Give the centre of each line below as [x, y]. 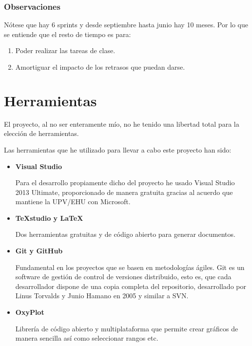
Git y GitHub [39, 251]
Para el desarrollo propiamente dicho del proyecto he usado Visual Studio [125, 183]
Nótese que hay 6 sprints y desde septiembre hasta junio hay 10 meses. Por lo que [126, 25]
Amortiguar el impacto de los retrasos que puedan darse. [100, 67]
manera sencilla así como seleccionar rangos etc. [87, 338]
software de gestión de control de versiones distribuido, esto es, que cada [123, 277]
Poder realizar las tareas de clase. [65, 50]
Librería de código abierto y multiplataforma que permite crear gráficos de [127, 328]
